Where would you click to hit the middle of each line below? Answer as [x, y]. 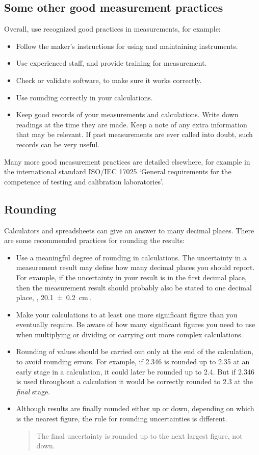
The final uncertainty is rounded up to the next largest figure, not [139, 435]
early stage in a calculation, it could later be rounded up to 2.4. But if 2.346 [135, 371]
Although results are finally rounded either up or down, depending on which [135, 408]
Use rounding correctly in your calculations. [84, 97]
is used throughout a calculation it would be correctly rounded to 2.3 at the [135, 381]
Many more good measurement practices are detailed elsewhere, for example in [127, 161]
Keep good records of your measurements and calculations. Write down [127, 114]
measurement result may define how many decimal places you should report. [135, 267]
